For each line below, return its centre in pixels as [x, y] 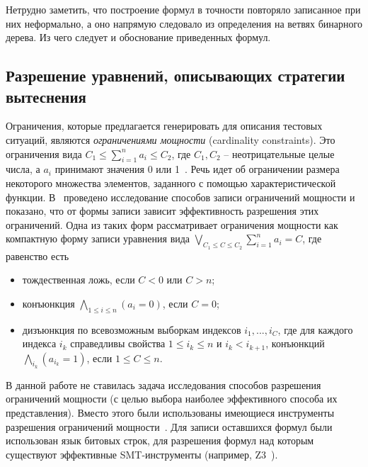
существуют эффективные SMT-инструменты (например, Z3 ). [142, 454]
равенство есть [38, 255]
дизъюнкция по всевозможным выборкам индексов [132, 329]
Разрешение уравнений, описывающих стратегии [176, 75]
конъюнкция [48, 303]
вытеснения [46, 96]
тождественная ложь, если [79, 280]
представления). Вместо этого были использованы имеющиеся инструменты [170, 412]
